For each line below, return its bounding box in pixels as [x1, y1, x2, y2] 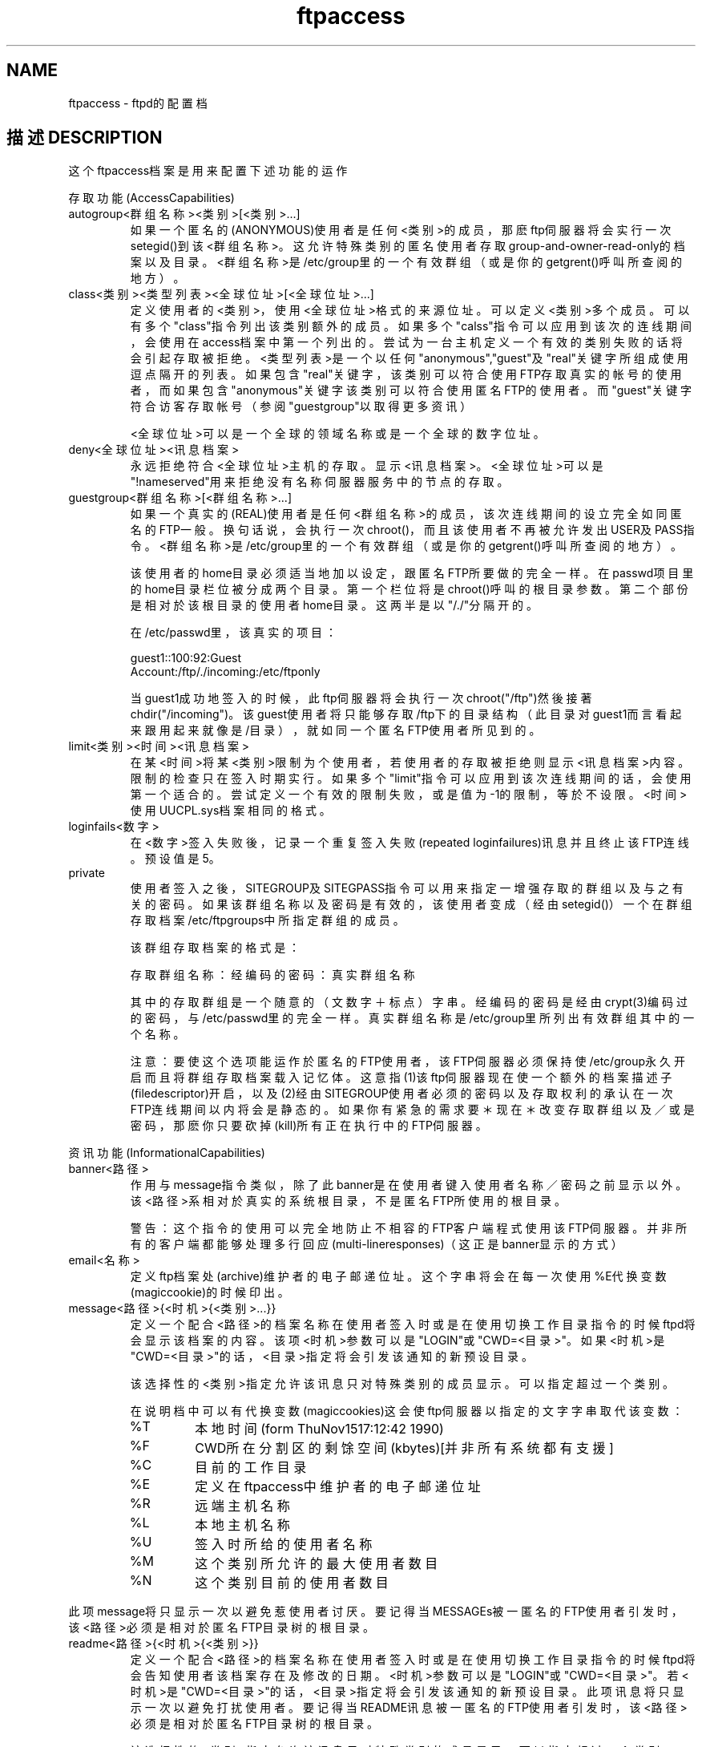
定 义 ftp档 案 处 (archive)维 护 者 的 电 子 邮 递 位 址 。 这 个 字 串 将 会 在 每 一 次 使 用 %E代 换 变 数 [130, 1269, 667, 1284]
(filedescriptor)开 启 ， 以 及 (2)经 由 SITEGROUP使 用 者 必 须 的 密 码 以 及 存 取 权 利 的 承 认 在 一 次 [130, 1086, 673, 1101]
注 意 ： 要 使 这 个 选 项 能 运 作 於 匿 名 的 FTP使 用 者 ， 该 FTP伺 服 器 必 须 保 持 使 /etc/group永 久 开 [130, 1054, 685, 1069]
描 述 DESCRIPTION [6, 127, 163, 148]
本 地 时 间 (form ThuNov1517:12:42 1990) [195, 1421, 444, 1438]
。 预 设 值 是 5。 [130, 851, 220, 866]
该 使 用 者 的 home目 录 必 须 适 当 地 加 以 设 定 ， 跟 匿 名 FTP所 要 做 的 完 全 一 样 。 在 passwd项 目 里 [130, 566, 694, 580]
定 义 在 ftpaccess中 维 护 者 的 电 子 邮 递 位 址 [195, 1478, 481, 1495]
